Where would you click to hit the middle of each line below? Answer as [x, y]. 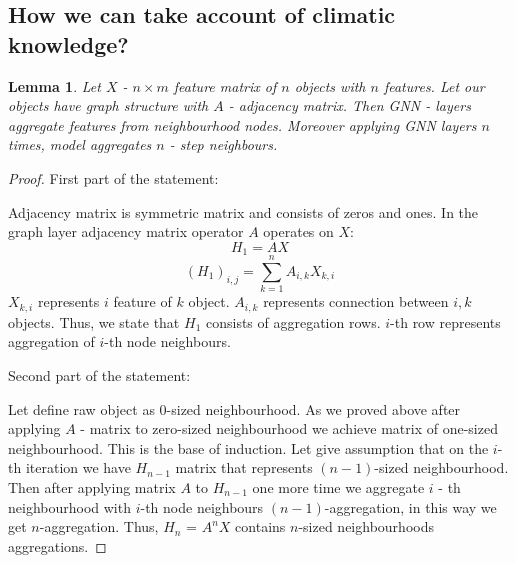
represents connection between [356, 301]
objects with [330, 85]
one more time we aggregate [338, 486]
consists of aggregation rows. [293, 321]
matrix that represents [244, 467]
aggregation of [51, 341]
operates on [298, 231]
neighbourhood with [69, 506]
